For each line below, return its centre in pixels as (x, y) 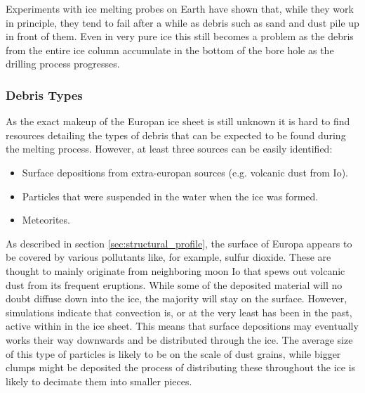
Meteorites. (46, 220)
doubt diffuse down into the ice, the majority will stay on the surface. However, (177, 298)
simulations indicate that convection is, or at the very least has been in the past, (179, 312)
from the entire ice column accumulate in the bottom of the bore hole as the (170, 50)
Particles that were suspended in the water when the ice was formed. (170, 196)
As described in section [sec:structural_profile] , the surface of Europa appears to (179, 243)
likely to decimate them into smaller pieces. (99, 381)
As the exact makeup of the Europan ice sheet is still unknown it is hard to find (178, 121)
